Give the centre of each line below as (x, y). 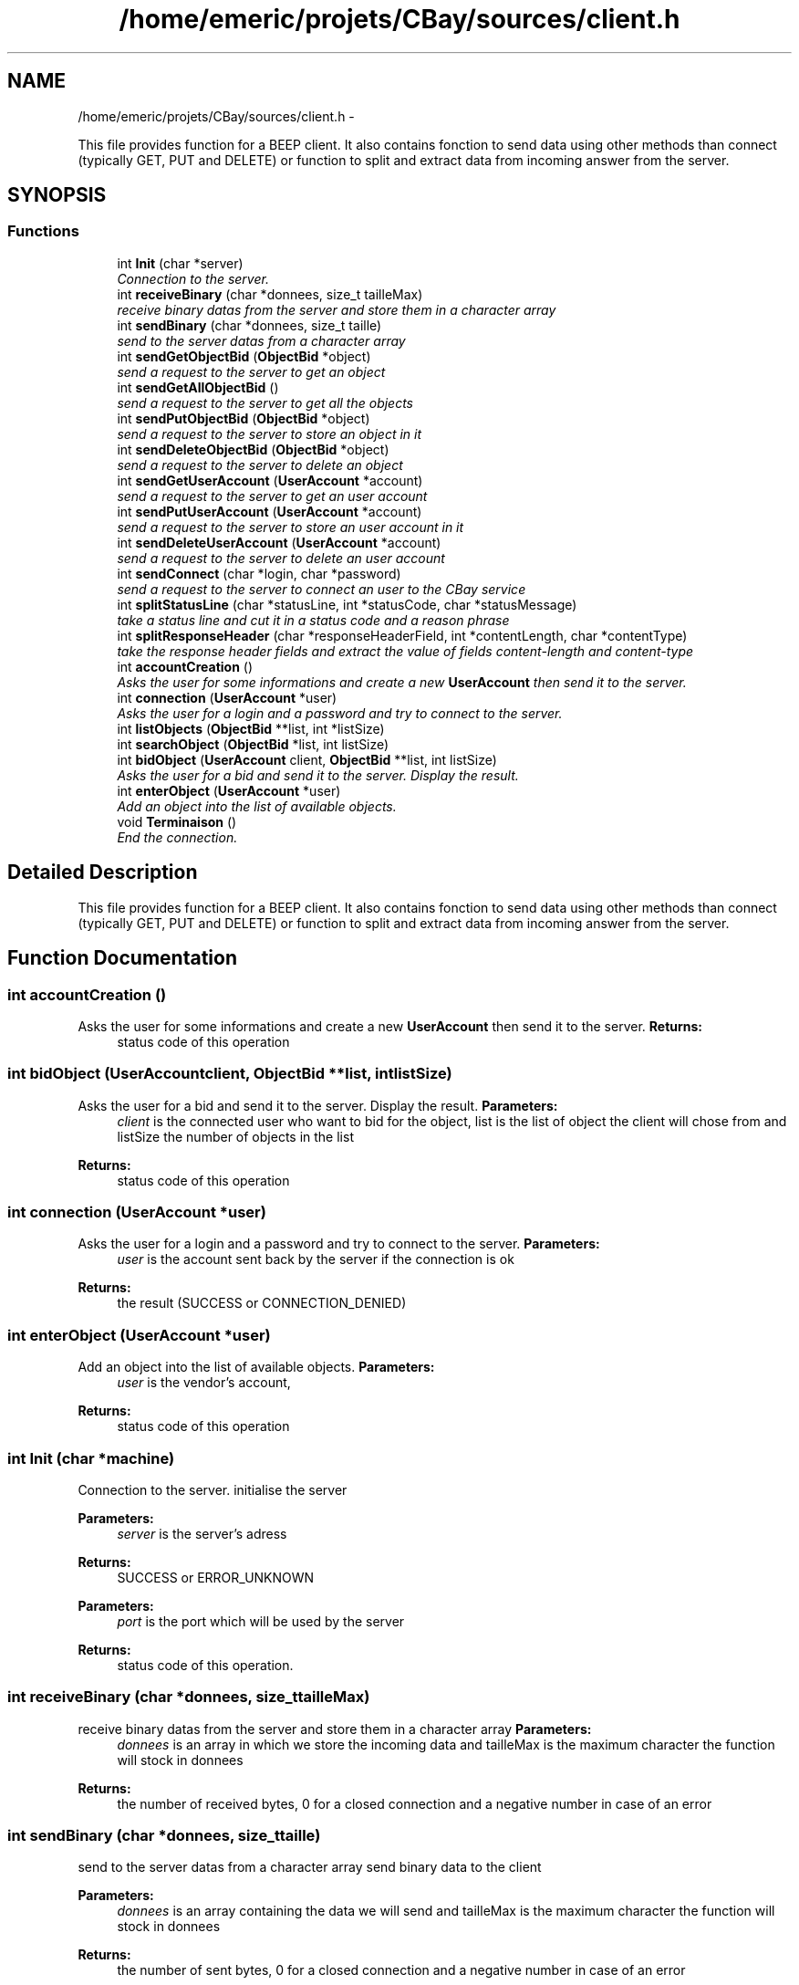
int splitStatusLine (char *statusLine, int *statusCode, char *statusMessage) (347, 604)
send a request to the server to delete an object (260, 465)
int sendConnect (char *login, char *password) (259, 573)
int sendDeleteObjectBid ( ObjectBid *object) (253, 449)
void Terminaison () (177, 821)
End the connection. (177, 837)
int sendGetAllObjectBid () (198, 387)
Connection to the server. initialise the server (213, 1489)
